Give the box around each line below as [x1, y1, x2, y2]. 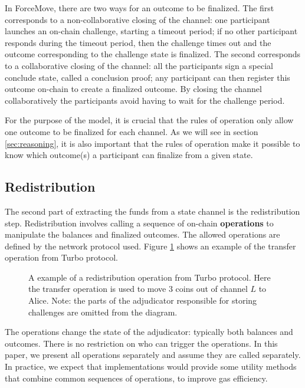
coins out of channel [175, 282, 248, 295]
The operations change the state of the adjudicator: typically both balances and [5, 325, 293, 338]
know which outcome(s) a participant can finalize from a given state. [5, 149, 253, 161]
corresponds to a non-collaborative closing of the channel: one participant [5, 13, 270, 25]
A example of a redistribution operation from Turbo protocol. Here [28, 271, 271, 283]
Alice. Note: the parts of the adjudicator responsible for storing [28, 294, 257, 307]
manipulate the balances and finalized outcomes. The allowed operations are [5, 228, 280, 241]
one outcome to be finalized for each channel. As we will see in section [5, 125, 258, 137]
